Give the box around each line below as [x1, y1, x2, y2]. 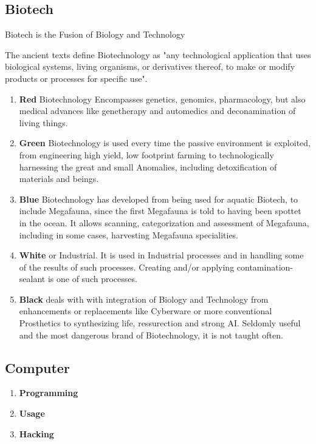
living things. [19, 116, 68, 129]
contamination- [236, 260, 293, 273]
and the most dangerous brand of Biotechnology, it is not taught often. [19, 328, 283, 341]
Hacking [19, 427, 54, 440]
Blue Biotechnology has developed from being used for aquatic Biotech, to [19, 192, 298, 205]
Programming [19, 386, 78, 399]
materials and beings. [19, 172, 99, 185]
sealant [19, 272, 46, 285]
